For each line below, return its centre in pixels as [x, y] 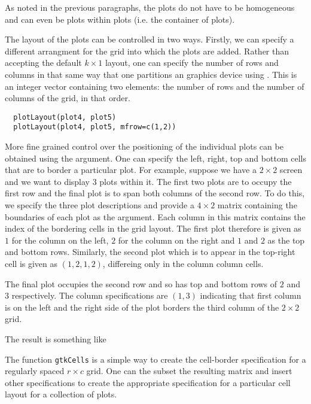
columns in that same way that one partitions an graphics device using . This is [151, 74]
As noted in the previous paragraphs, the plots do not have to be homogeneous [150, 7]
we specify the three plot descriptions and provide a [100, 205]
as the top [286, 240]
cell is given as [31, 263]
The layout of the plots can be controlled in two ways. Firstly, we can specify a [150, 39]
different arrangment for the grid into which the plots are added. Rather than [147, 51]
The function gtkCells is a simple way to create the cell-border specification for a [155, 359]
